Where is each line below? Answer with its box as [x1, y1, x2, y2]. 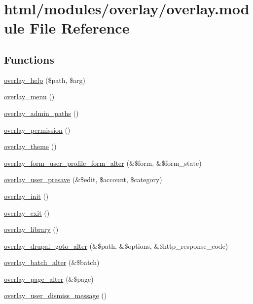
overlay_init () [4, 190, 49, 201]
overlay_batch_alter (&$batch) [4, 257, 100, 267]
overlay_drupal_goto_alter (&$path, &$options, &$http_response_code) [4, 240, 228, 251]
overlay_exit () [4, 207, 50, 218]
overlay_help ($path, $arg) [4, 75, 86, 85]
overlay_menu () [4, 91, 55, 102]
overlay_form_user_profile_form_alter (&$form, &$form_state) [4, 157, 202, 168]
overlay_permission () [4, 124, 71, 135]
